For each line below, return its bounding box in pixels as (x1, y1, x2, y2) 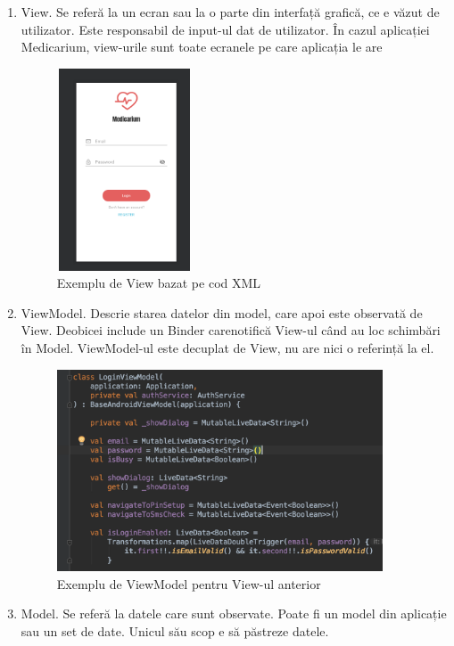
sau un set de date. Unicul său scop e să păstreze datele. (21, 622, 329, 641)
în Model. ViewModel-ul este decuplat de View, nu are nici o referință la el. (21, 338, 434, 356)
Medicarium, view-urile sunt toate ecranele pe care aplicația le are (21, 37, 383, 56)
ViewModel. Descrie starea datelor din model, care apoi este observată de (21, 303, 423, 322)
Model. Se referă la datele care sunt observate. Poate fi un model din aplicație (21, 604, 447, 623)
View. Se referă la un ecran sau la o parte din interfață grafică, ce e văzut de (21, 3, 440, 20)
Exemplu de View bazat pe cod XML (56, 274, 261, 292)
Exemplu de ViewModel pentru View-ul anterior (56, 574, 321, 593)
